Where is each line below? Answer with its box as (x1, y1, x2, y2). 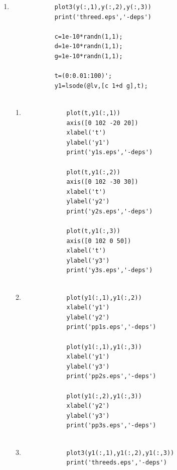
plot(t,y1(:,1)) (66, 109, 120, 116)
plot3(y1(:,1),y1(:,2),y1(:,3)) (66, 449, 174, 456)
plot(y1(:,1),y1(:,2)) (66, 294, 142, 301)
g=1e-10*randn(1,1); (54, 52, 123, 60)
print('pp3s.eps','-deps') (66, 422, 156, 429)
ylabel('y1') (66, 139, 110, 146)
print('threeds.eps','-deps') (66, 459, 167, 466)
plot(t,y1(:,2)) (66, 168, 120, 176)
